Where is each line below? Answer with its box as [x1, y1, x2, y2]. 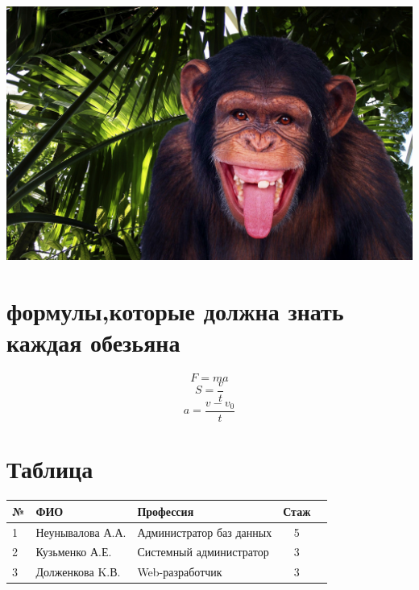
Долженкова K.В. [35, 563, 121, 580]
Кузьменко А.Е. [35, 543, 112, 560]
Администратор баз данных [137, 523, 272, 540]
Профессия [137, 502, 194, 519]
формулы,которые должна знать [6, 294, 344, 327]
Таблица [6, 452, 93, 485]
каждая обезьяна [6, 325, 180, 358]
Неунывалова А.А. [35, 523, 127, 540]
